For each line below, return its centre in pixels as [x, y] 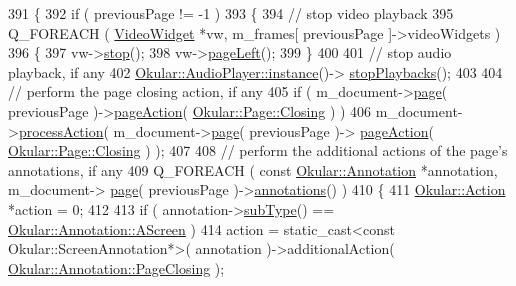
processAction [61, 130]
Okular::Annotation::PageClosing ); [116, 267]
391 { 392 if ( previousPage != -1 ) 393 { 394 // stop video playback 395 [231, 13]
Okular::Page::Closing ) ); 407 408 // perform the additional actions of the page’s [258, 150]
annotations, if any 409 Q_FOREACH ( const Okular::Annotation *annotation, [253, 169]
